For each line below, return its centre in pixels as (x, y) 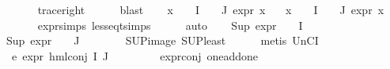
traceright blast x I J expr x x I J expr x (211, 9)
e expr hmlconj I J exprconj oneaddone (135, 55)
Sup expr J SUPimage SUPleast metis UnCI (163, 40)
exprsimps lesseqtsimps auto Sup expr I (170, 25)
